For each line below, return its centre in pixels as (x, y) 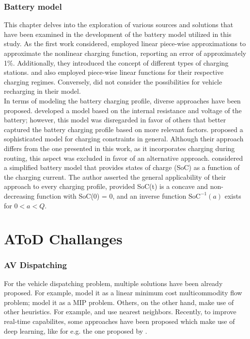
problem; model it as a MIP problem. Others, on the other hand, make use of (119, 302)
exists (233, 195)
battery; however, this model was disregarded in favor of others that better (115, 120)
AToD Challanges (63, 239)
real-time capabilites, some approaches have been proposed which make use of (119, 321)
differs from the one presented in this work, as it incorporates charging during (119, 148)
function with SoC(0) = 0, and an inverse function (111, 195)
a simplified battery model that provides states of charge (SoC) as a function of (122, 167)
